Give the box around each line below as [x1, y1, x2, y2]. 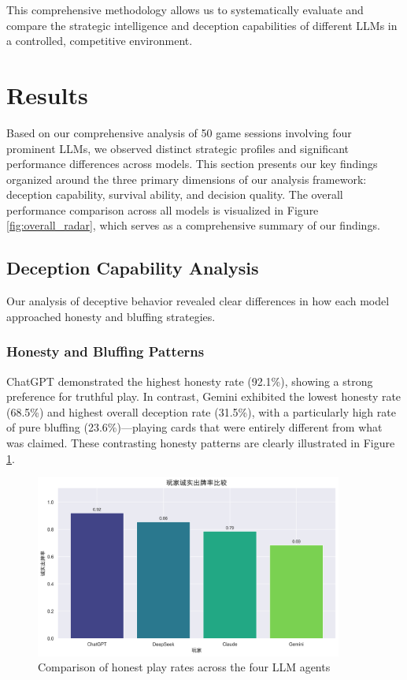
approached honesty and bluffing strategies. [6, 308, 216, 324]
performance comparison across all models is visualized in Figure [6, 201, 319, 218]
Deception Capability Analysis [6, 256, 259, 280]
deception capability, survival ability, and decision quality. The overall [6, 186, 343, 203]
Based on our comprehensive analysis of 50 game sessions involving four [6, 124, 352, 140]
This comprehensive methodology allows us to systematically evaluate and [6, 2, 364, 17]
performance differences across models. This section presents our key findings [6, 155, 378, 172]
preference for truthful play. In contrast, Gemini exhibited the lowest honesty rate [6, 388, 401, 405]
